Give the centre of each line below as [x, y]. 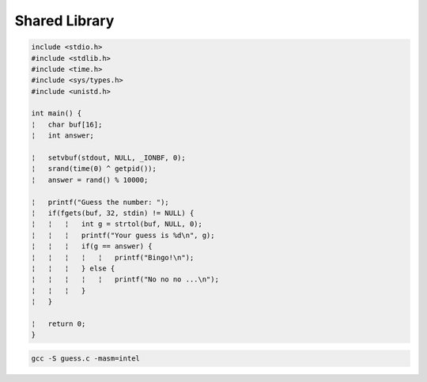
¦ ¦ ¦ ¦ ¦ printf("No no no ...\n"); [125, 280]
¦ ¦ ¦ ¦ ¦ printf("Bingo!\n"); [113, 257]
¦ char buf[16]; [67, 124]
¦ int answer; [63, 136]
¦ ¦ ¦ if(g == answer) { [92, 246]
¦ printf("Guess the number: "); [100, 202]
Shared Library [64, 21]
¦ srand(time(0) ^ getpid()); [94, 169]
